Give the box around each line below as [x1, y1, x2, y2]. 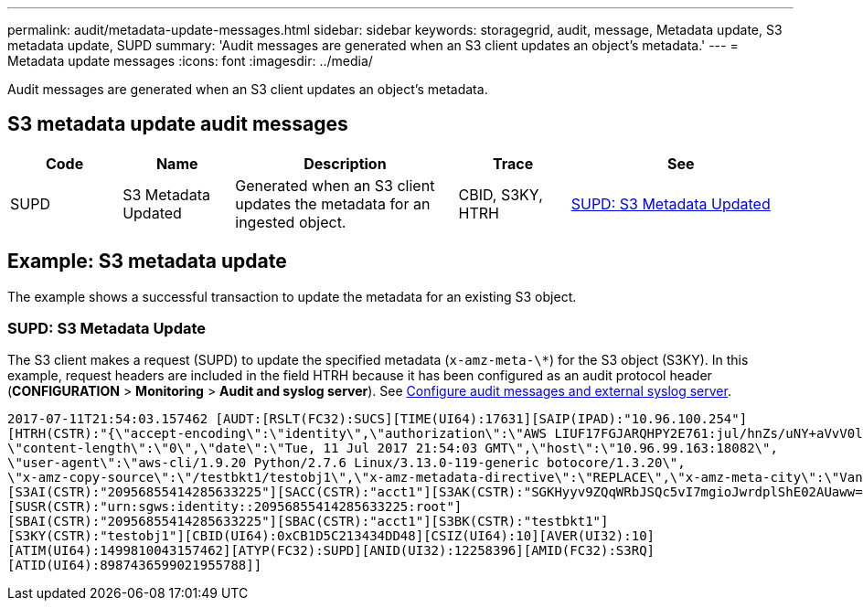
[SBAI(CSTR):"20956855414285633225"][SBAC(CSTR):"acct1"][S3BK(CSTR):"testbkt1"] [7, 514, 609, 529]
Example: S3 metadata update [7, 250, 287, 273]
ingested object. [235, 212, 346, 231]
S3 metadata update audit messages [7, 112, 348, 136]
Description [304, 154, 387, 173]
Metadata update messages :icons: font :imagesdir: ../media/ [7, 53, 373, 69]
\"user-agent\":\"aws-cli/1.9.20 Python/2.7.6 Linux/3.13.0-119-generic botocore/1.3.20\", [7, 455, 686, 471]
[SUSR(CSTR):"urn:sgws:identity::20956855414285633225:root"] [7, 499, 463, 515]
